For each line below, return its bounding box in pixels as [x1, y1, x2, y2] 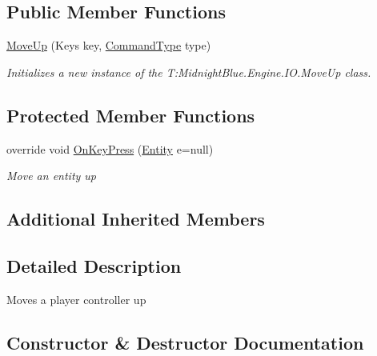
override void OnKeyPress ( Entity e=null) [6, 140, 214, 157]
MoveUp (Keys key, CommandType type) [6, 37, 211, 54]
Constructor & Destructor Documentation [6, 330, 364, 354]
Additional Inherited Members [6, 206, 265, 231]
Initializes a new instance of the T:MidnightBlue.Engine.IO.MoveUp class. [6, 63, 371, 80]
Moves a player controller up [6, 290, 146, 307]
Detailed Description [6, 253, 182, 278]
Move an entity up [6, 167, 97, 184]
